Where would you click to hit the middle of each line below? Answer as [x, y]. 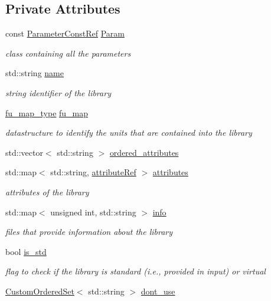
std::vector [24, 152]
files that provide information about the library [89, 232]
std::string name [35, 73]
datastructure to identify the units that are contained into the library [129, 132]
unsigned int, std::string [93, 212]
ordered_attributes [144, 152]
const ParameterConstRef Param [65, 33]
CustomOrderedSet [40, 291]
